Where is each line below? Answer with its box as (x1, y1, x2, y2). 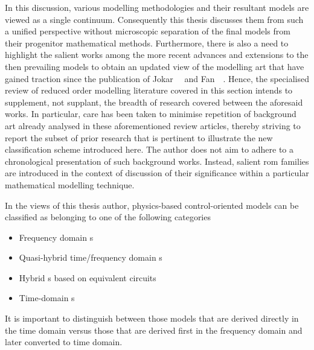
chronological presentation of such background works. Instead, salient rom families (5, 154, 309, 167)
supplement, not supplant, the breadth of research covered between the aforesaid (5, 95, 303, 108)
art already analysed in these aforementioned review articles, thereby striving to (5, 119, 301, 132)
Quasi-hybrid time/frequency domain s (19, 251, 162, 264)
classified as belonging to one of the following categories (5, 211, 211, 223)
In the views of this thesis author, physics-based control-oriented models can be (5, 199, 299, 211)
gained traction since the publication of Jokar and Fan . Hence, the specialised (5, 72, 309, 84)
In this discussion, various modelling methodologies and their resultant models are (5, 1, 309, 13)
